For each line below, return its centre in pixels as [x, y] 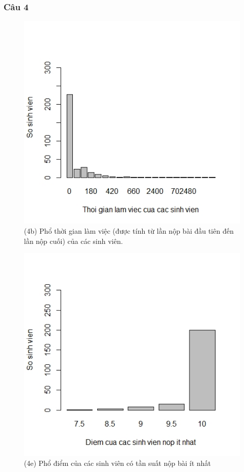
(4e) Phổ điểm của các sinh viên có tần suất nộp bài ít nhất [118, 463]
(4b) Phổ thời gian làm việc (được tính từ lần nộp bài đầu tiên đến [129, 231]
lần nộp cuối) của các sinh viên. [74, 241]
